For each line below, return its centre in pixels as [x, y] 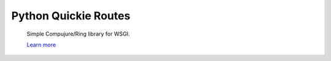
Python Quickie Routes [71, 16]
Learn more [41, 45]
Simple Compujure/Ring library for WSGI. [78, 34]
